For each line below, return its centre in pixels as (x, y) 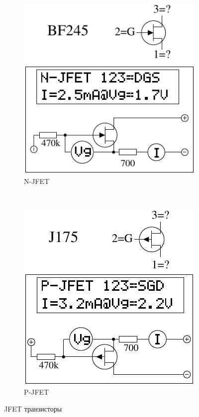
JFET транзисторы (33, 409)
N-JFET (37, 181)
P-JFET (37, 392)
